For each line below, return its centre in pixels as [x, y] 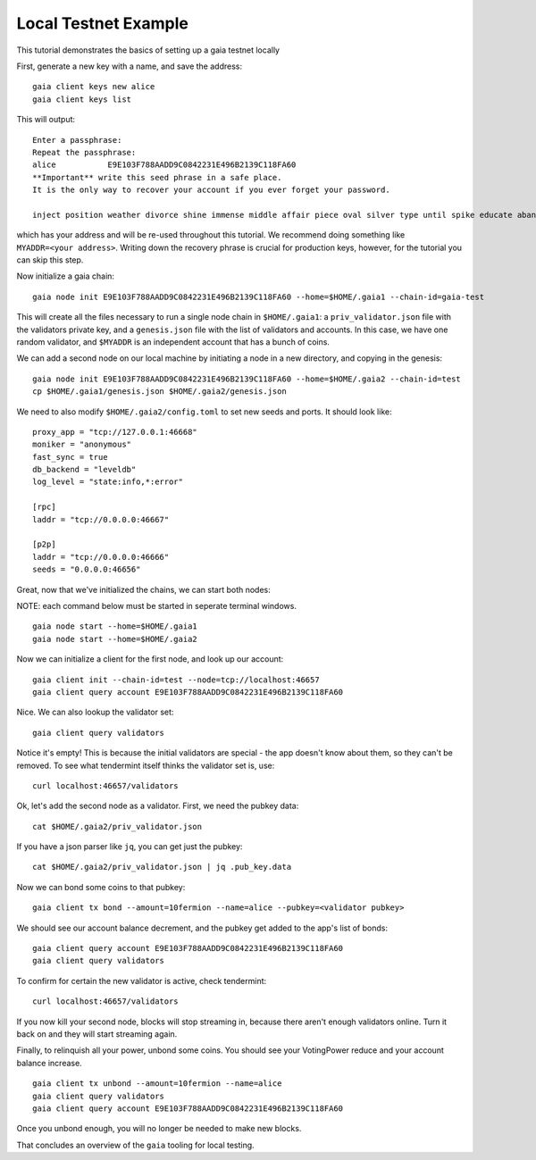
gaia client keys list [82, 99]
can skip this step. [50, 260]
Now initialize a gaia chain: [66, 276]
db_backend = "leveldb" [84, 470]
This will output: [46, 120]
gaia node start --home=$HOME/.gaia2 [115, 639]
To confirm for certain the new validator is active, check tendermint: [142, 981]
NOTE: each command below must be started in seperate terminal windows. [156, 606]
